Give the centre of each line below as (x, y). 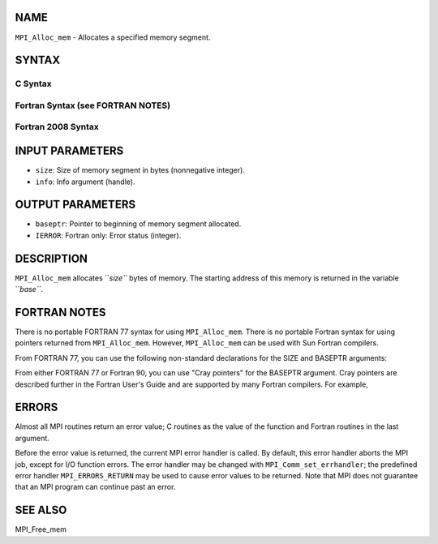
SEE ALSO (41, 510)
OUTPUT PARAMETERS (75, 205)
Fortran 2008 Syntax (57, 127)
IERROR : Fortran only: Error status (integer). (108, 235)
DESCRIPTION (52, 258)
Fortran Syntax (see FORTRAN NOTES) (92, 105)
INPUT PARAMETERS (69, 151)
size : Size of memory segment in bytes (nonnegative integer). (140, 170)
